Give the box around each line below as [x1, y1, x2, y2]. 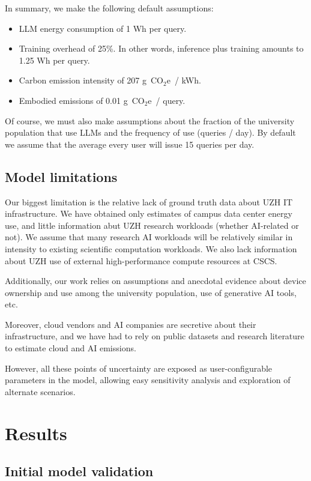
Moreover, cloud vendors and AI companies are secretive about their [5, 318, 256, 330]
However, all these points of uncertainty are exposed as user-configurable [5, 362, 273, 374]
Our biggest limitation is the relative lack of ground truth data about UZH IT [5, 195, 293, 208]
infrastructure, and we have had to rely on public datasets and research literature [5, 330, 304, 342]
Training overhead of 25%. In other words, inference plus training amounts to [19, 42, 304, 55]
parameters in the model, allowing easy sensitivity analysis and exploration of [5, 374, 291, 386]
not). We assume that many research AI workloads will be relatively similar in [5, 231, 293, 243]
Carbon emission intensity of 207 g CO [19, 74, 164, 86]
